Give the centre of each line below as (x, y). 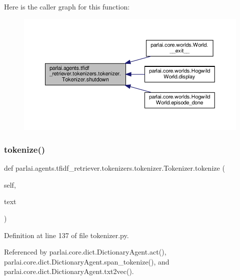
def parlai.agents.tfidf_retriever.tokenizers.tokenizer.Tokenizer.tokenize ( (114, 168)
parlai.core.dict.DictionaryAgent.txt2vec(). (69, 271)
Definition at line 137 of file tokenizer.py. (66, 235)
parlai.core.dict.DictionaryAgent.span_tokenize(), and (87, 261)
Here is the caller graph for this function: (67, 6)
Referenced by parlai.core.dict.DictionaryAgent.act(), (85, 252)
